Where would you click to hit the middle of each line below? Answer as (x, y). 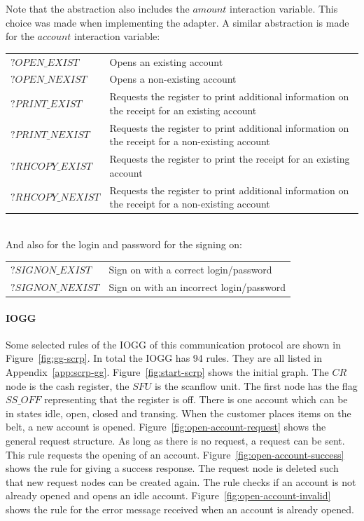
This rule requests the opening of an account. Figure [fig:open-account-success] (175, 454)
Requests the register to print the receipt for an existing (230, 159)
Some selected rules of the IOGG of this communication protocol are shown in (173, 344)
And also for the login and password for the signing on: (124, 244)
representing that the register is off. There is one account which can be (196, 399)
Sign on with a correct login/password (190, 270)
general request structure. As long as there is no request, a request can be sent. (175, 441)
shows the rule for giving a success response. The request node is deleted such (172, 468)
